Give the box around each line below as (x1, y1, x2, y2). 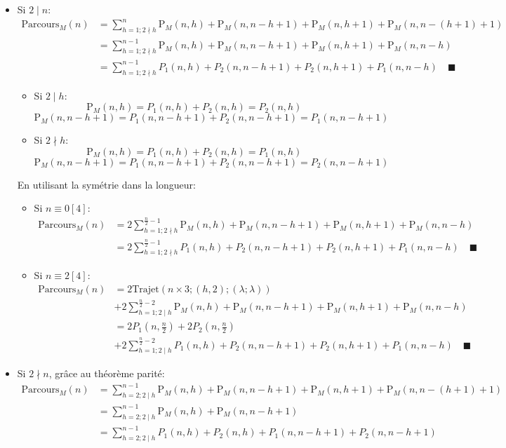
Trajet (132, 284, 159, 294)
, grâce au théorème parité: (48, 366, 165, 381)
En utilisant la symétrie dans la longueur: (17, 177, 196, 191)
